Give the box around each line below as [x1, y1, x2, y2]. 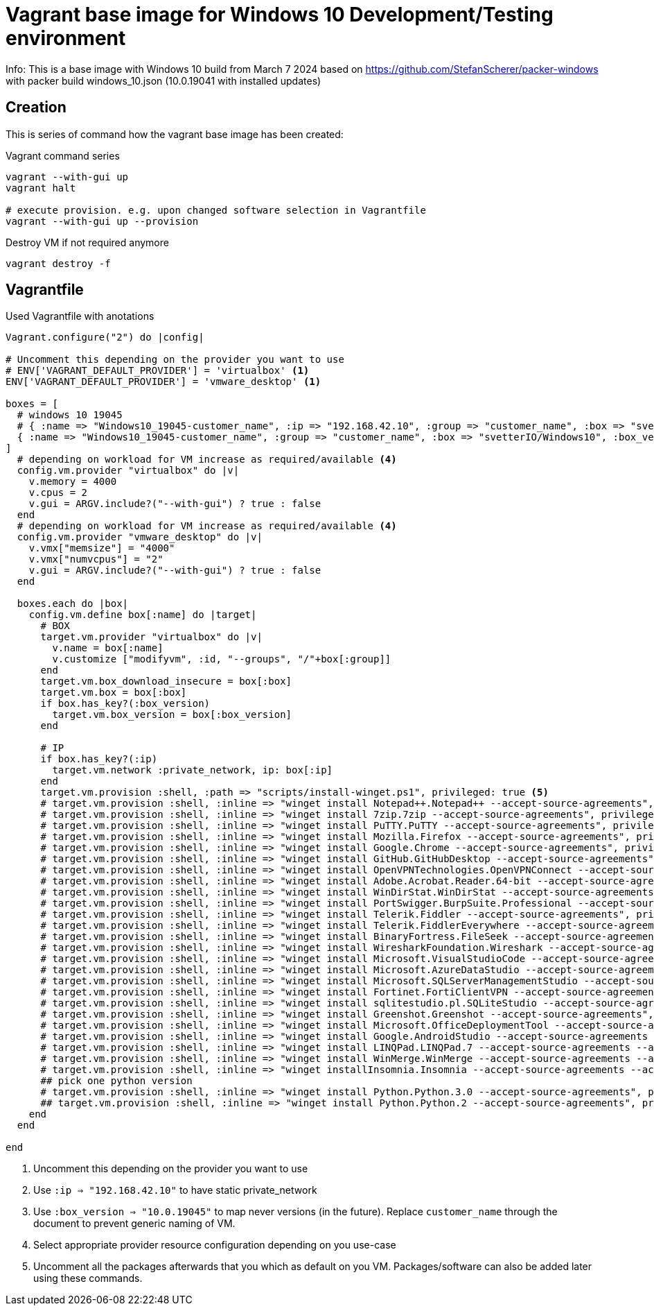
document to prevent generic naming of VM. [33, 1217, 236, 1230]
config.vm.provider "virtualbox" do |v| [17, 465, 240, 477]
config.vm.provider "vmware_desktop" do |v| [17, 531, 263, 543]
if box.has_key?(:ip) [40, 753, 158, 765]
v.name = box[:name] [52, 642, 163, 654]
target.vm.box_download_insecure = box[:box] [40, 676, 292, 687]
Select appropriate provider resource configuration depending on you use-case [33, 1239, 396, 1251]
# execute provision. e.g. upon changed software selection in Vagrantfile [6, 204, 426, 216]
